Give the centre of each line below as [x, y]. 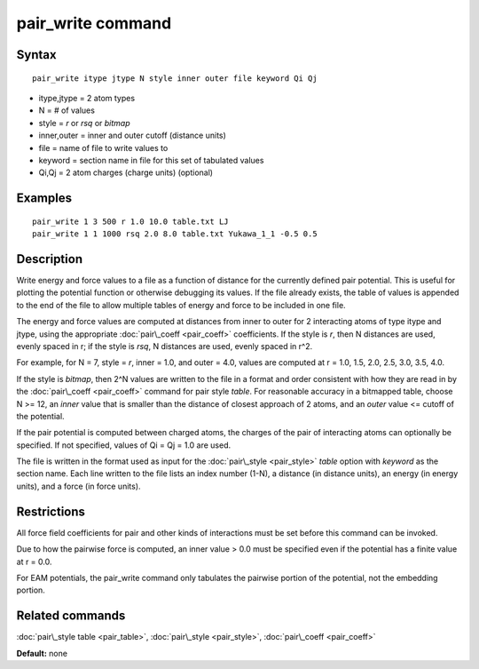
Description [50, 259]
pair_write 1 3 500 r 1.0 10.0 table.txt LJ [131, 221]
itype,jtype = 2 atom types [87, 98]
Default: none [42, 653]
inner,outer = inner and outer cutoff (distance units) [132, 135]
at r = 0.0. [34, 561]
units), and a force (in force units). [79, 486]
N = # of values [67, 110]
